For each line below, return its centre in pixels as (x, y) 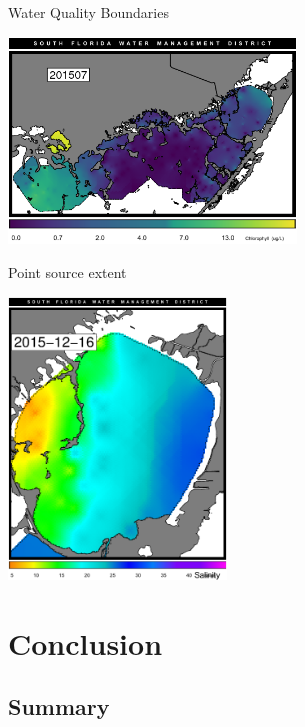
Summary (59, 706)
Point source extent (67, 272)
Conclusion (85, 642)
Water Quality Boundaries (88, 12)
